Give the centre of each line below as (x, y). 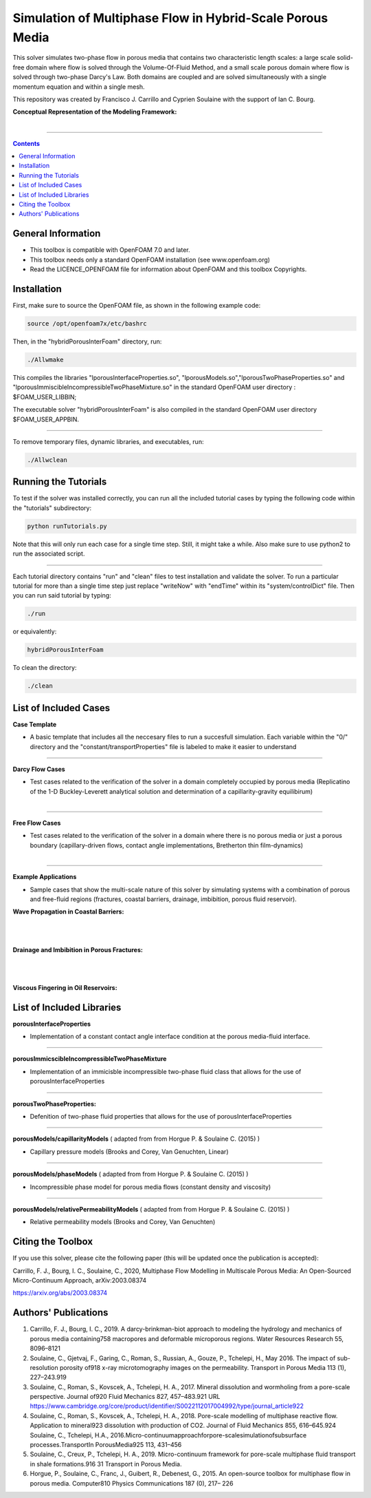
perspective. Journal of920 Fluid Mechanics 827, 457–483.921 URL (125, 1397)
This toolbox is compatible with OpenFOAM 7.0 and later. (110, 250)
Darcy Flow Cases (39, 769)
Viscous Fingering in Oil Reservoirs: (65, 987)
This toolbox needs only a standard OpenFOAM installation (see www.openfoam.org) (150, 260)
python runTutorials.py (67, 526)
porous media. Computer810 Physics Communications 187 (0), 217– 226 (132, 1483)
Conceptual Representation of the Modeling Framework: (95, 112)
